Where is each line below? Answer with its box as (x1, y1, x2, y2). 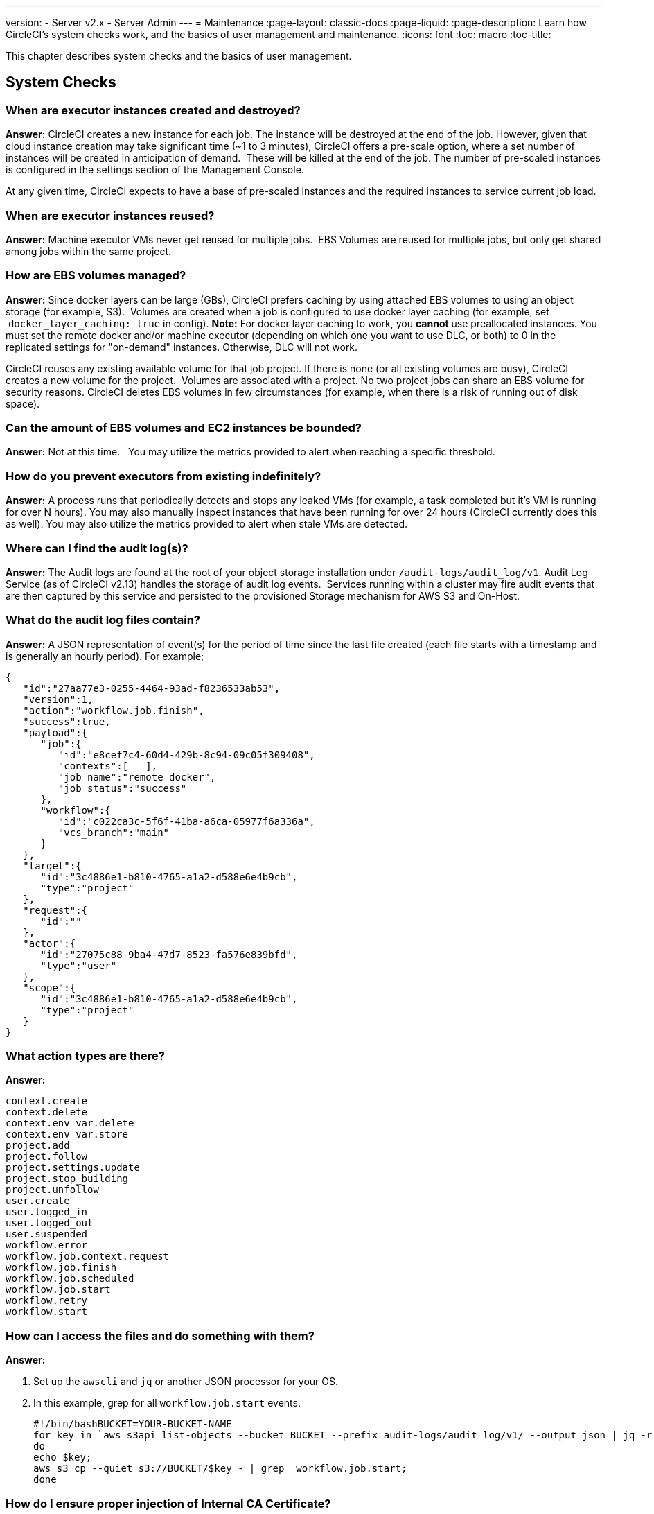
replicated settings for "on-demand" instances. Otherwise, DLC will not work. (6, 340, 358, 353)
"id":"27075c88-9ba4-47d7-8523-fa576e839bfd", (40, 948, 298, 960)
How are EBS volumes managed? (6, 268, 186, 283)
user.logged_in (6, 1206, 88, 1218)
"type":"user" (40, 959, 117, 971)
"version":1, (23, 693, 94, 705)
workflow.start (6, 1306, 88, 1318)
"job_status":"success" (58, 782, 187, 794)
